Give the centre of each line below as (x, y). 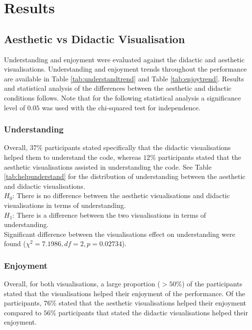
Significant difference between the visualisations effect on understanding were (120, 234)
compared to (23, 312)
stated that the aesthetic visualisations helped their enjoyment (152, 303)
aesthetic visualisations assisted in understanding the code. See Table (108, 166)
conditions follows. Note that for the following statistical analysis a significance (123, 97)
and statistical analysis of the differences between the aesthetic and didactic (118, 88)
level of (15, 107)
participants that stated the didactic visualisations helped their (153, 312)
